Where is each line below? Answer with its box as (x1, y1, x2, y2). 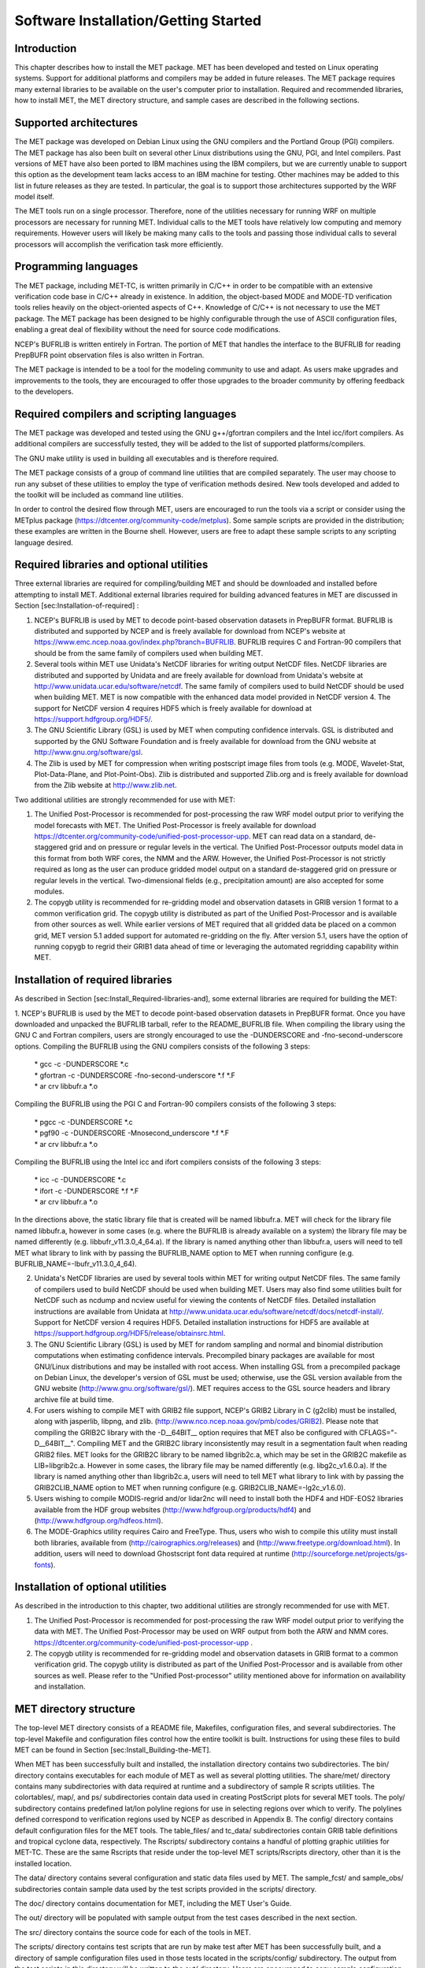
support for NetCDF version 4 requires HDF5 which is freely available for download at (34, 703, 312, 712)
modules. (34, 886, 65, 896)
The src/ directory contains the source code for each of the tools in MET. (14, 1927, 251, 1937)
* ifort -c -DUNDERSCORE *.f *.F (34, 1186, 139, 1196)
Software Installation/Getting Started (14, 12, 262, 29)
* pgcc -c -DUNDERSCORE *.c (34, 1117, 133, 1126)
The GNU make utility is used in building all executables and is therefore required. (14, 453, 279, 463)
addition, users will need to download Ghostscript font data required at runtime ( (34, 1549, 294, 1559)
